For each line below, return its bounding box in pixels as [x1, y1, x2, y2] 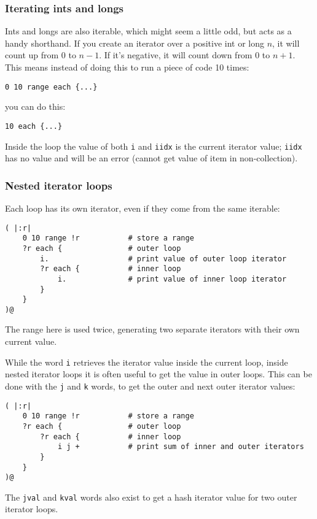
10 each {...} [5, 121, 63, 131]
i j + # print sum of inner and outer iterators [57, 442, 304, 452]
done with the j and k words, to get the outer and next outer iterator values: [5, 379, 295, 392]
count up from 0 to [5, 48, 76, 61]
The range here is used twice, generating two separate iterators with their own [5, 323, 300, 336]
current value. [5, 335, 57, 348]
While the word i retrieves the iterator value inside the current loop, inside [5, 355, 288, 368]
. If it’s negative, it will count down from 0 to [99, 48, 270, 61]
